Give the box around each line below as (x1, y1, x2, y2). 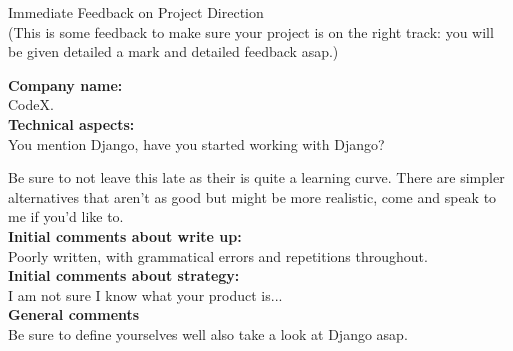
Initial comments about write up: (8, 225, 242, 246)
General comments (8, 304, 140, 325)
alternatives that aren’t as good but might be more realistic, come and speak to (8, 186, 497, 207)
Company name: (8, 74, 123, 95)
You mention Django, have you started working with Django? (8, 133, 385, 154)
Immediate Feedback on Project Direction (8, 2, 264, 22)
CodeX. (8, 94, 54, 115)
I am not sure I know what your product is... (8, 284, 283, 305)
